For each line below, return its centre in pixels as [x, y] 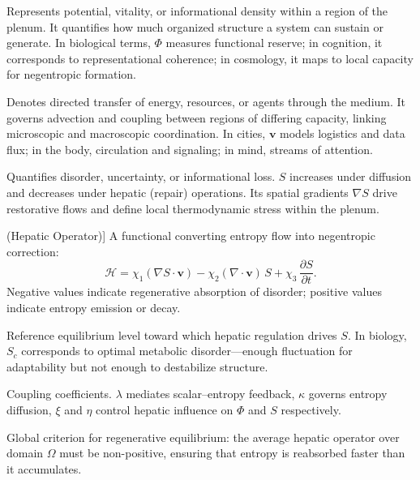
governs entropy [348, 394]
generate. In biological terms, [79, 43]
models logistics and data [343, 133]
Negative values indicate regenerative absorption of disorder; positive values [194, 291]
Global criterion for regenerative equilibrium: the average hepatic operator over [203, 437]
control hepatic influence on [165, 409]
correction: [33, 251]
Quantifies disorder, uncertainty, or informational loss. [141, 176]
